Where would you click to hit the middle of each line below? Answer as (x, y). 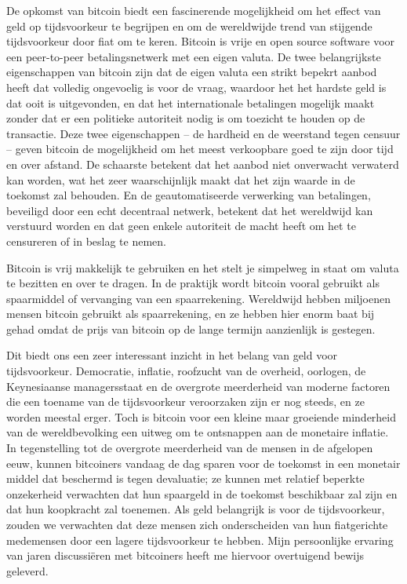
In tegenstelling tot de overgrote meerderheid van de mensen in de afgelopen (190, 448)
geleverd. (27, 570)
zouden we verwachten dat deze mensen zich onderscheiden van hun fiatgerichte (197, 524)
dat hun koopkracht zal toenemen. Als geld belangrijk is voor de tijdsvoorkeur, (196, 509)
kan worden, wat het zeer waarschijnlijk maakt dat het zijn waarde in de (181, 179)
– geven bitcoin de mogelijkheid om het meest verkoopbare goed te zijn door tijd (200, 149)
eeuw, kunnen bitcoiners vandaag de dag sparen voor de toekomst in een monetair (203, 463)
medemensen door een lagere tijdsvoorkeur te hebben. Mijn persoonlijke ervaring (200, 540)
